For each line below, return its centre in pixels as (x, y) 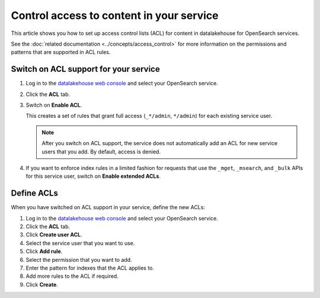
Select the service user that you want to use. (80, 243)
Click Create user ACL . (54, 235)
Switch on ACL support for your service (85, 69)
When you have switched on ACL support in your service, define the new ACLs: (108, 207)
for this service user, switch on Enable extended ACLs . (93, 176)
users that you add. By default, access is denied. (101, 152)
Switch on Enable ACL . (54, 105)
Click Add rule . (44, 251)
